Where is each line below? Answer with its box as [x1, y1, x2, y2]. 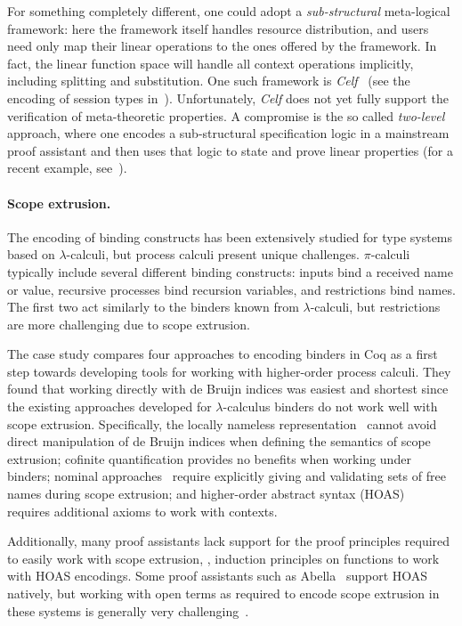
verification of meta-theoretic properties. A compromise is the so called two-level [7, 106, 445, 125]
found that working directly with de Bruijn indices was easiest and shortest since [7, 379, 449, 398]
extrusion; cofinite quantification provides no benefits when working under [7, 449, 411, 467]
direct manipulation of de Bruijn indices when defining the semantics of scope [7, 432, 431, 451]
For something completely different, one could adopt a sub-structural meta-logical [7, 2, 450, 20]
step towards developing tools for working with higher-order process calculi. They [7, 362, 451, 380]
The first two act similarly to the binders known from [7, 297, 299, 316]
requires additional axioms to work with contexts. [7, 501, 278, 520]
